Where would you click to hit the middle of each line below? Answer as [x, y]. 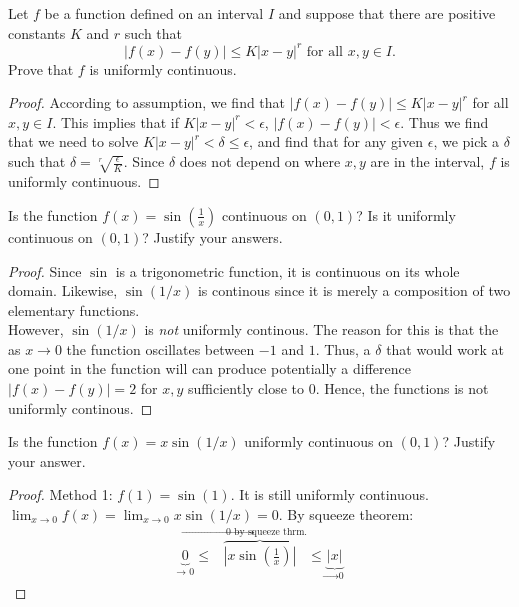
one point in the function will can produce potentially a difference [210, 368]
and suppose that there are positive [387, 13]
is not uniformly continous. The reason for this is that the [321, 329]
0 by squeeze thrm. [266, 532]
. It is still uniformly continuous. [329, 494]
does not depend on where [260, 161]
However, [36, 329]
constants [37, 32]
